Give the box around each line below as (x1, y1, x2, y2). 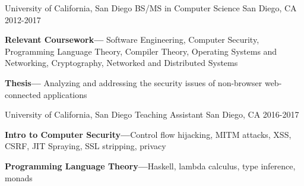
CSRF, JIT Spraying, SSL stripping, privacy (5, 140, 166, 152)
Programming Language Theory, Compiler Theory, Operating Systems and (5, 45, 277, 57)
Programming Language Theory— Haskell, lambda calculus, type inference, (5, 159, 296, 172)
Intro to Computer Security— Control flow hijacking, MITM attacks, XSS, (5, 128, 292, 140)
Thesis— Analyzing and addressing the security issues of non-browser (5, 76, 262, 89)
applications (43, 88, 87, 100)
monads (5, 171, 33, 184)
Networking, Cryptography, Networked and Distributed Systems (5, 56, 238, 69)
